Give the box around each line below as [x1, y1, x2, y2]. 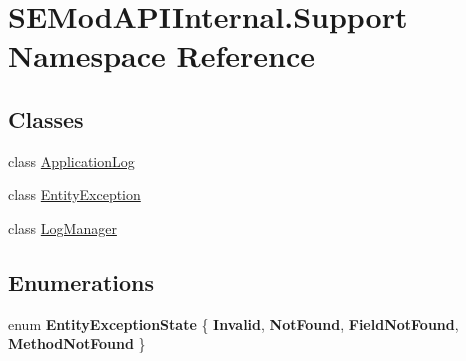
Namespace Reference [8, 35, 315, 76]
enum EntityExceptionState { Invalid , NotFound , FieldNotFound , [8, 313, 459, 334]
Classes [8, 103, 84, 134]
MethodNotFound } [8, 333, 146, 354]
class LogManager [8, 217, 117, 238]
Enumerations [8, 266, 155, 297]
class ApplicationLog [8, 150, 135, 171]
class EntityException [8, 184, 141, 205]
